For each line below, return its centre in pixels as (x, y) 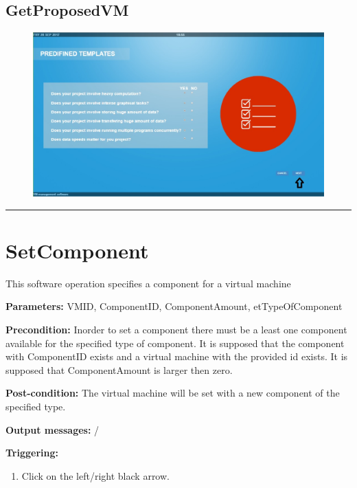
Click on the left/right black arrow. (95, 475)
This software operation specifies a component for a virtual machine (148, 283)
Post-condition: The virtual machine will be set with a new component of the (173, 393)
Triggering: (32, 453)
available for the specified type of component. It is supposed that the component (175, 343)
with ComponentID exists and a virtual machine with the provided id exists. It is (177, 356)
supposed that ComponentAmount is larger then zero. (119, 369)
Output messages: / (53, 429)
